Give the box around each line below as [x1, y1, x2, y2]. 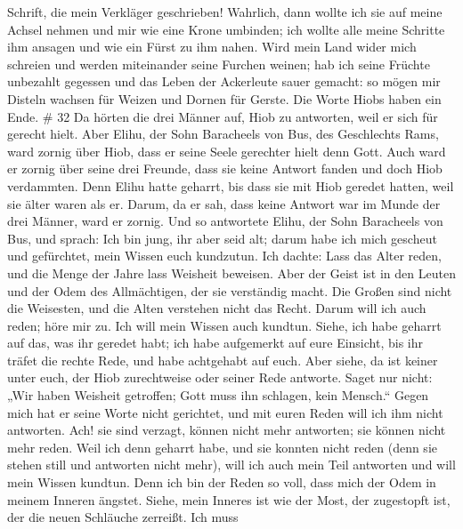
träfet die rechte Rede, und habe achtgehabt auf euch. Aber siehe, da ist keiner [7, 350, 438, 369]
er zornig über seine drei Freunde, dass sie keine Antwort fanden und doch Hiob [7, 159, 443, 178]
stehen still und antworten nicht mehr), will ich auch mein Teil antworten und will [7, 455, 456, 474]
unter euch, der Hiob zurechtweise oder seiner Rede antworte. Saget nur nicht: [7, 368, 433, 387]
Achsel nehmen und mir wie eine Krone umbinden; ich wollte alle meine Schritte [7, 20, 445, 38]
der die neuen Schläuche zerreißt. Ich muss [7, 508, 239, 526]
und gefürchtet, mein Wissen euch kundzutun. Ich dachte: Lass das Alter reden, [7, 246, 442, 265]
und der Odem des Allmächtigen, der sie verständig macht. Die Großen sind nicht [7, 281, 452, 300]
